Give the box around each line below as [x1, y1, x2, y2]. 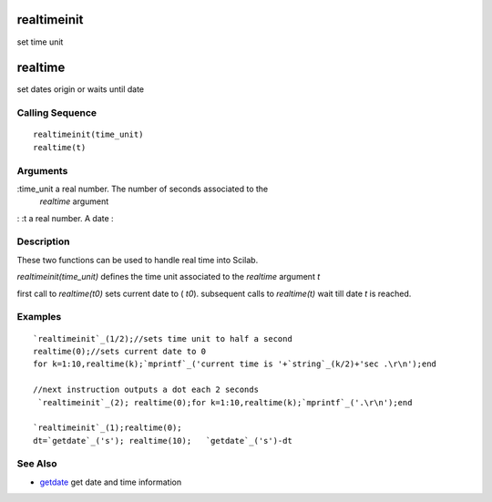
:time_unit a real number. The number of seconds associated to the [16, 183, 269, 194]
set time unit [16, 36, 64, 47]
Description [16, 235, 70, 248]
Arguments [16, 164, 68, 177]
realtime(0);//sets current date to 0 [33, 346, 207, 356]
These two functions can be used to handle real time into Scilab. [16, 254, 259, 265]
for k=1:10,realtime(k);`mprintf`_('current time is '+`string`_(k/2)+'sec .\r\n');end [33, 359, 437, 369]
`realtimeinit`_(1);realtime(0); [33, 423, 182, 433]
